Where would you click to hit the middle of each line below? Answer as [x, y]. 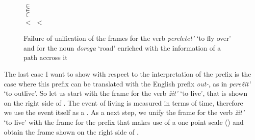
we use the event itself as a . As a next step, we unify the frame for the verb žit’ [124, 112]
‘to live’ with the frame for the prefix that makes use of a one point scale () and [124, 122]
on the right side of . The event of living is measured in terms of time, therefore [124, 102]
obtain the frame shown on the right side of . [71, 131]
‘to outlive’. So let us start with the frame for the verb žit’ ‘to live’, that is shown [126, 93]
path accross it [46, 57]
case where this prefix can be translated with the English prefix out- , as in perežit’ [127, 83]
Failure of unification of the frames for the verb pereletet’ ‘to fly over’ [127, 38]
